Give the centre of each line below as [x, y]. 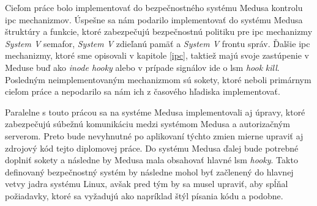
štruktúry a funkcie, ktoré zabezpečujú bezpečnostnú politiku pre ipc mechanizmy [159, 31]
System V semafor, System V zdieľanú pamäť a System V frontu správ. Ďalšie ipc [158, 43]
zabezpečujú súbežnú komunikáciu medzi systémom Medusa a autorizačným [147, 124]
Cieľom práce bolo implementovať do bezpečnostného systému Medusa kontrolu [154, 7]
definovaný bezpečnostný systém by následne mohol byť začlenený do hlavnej [149, 171]
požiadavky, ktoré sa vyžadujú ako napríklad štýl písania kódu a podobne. [144, 195]
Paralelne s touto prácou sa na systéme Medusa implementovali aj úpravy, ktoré [155, 112]
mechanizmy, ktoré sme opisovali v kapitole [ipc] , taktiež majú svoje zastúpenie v [157, 55]
